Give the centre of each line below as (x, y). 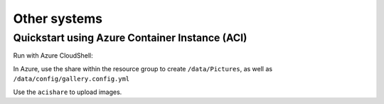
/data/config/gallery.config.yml (71, 79)
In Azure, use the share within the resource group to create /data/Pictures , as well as (143, 68)
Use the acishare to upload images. (68, 92)
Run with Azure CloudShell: (53, 56)
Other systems (58, 19)
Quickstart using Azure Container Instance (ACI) (130, 38)
